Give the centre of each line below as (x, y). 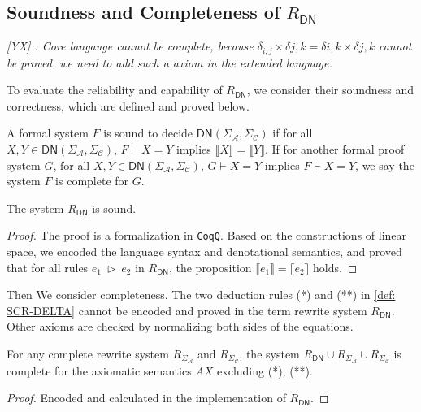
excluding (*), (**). (265, 370)
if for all (293, 133)
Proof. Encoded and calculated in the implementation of (146, 398)
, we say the (385, 165)
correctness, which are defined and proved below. (128, 105)
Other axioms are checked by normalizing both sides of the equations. (180, 326)
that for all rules (48, 267)
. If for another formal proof (334, 149)
